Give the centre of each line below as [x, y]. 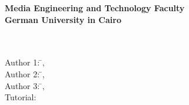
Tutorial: [21, 97]
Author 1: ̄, [25, 62]
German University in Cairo [63, 19]
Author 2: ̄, [25, 73]
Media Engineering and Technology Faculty [95, 8]
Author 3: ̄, [25, 85]
